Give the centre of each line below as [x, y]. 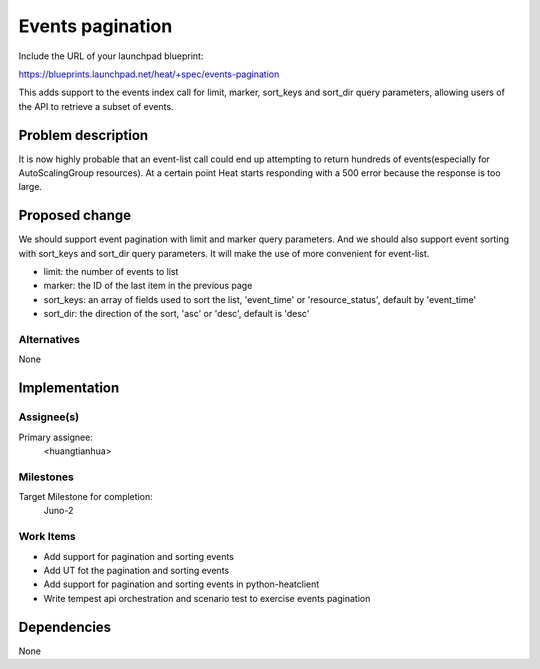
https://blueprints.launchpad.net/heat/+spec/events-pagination [149, 74]
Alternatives [49, 340]
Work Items [47, 537]
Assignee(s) [49, 417]
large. [30, 187]
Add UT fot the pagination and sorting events [136, 571]
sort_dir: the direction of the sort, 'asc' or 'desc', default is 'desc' [176, 314]
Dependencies [65, 626]
